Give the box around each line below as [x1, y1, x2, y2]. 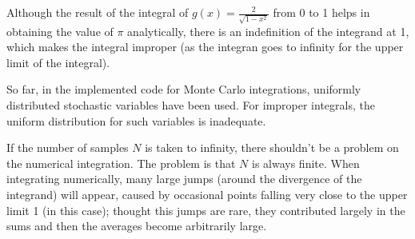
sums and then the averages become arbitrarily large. [6, 217, 267, 234]
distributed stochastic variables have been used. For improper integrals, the [6, 97, 375, 114]
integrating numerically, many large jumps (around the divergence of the [6, 170, 362, 187]
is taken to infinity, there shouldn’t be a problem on [145, 139, 399, 156]
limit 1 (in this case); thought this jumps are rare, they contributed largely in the [6, 201, 405, 218]
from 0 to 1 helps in [273, 4, 370, 20]
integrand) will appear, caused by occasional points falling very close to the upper [6, 186, 408, 203]
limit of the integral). [6, 54, 110, 70]
